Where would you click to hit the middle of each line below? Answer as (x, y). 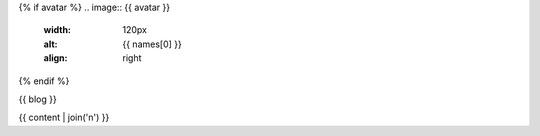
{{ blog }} (37, 99)
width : (57, 30)
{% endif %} (44, 81)
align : (55, 58)
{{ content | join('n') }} (64, 117)
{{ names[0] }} (152, 44)
